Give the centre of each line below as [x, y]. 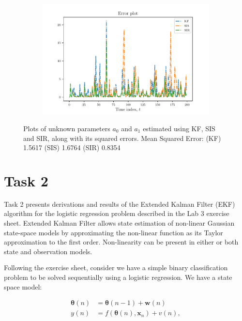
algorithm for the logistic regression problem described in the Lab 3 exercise [117, 213]
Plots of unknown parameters [67, 128]
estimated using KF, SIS [179, 128]
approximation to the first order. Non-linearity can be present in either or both [121, 242]
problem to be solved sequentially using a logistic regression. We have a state [118, 277]
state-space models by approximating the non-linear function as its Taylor [113, 232]
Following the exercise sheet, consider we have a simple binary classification [116, 267]
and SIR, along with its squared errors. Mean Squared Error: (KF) [122, 138]
